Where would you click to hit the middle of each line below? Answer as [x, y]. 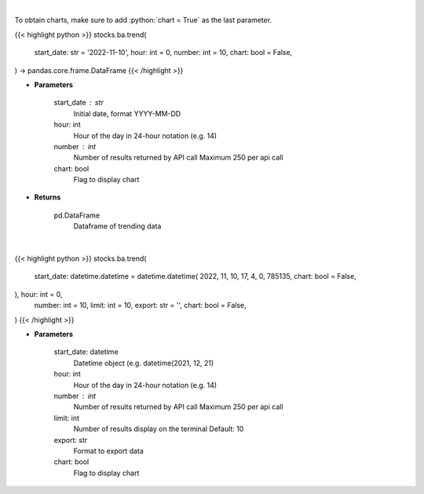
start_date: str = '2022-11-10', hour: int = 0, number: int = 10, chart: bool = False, [163, 53]
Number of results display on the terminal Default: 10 [159, 429]
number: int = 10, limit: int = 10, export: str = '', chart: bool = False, [140, 306]
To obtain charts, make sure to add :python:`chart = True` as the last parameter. [143, 20]
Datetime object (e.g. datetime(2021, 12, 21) [144, 363]
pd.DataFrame [77, 215]
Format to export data [109, 451]
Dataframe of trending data [117, 226]
